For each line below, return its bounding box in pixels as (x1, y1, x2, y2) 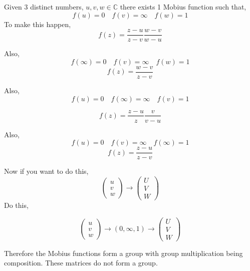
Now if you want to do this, (4, 166, 89, 176)
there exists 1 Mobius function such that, (120, 2, 246, 12)
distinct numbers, (30, 2, 84, 12)
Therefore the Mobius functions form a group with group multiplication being (4, 247, 243, 258)
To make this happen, (4, 19, 71, 29)
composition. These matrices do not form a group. (4, 257, 158, 268)
